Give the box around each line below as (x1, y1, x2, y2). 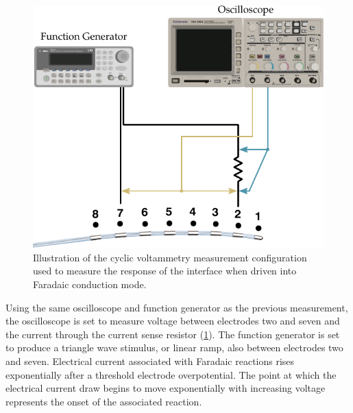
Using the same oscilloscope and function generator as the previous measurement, (5, 300, 348, 314)
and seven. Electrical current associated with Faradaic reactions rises (5, 353, 295, 368)
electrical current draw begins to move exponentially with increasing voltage (5, 381, 326, 395)
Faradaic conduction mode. (33, 276, 147, 291)
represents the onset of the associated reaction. (5, 394, 202, 408)
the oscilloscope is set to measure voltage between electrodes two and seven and (5, 314, 340, 328)
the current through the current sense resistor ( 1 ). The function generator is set (5, 327, 340, 341)
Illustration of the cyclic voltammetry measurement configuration (33, 250, 307, 264)
